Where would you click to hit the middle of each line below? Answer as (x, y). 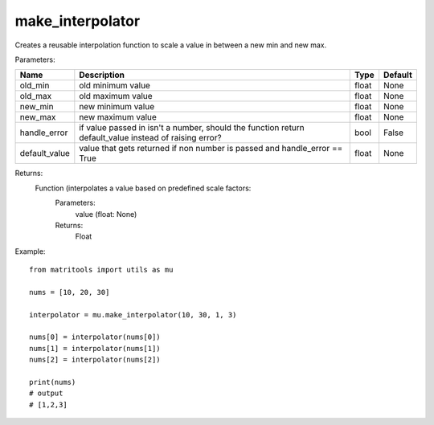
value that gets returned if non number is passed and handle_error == (211, 149)
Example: (30, 251)
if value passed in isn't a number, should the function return (192, 128)
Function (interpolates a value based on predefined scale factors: (143, 188)
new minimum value (117, 107)
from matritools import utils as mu (101, 270)
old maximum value (116, 96)
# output (46, 393)
